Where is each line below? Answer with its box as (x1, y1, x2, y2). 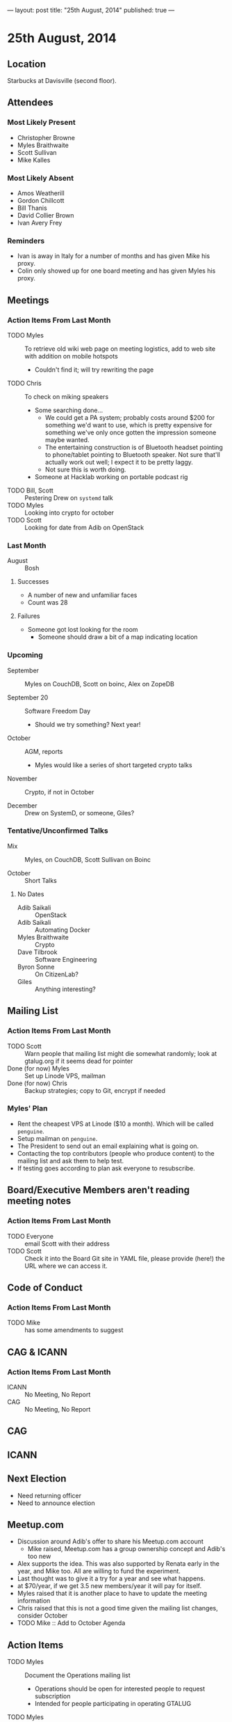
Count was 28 (27, 598, 68, 607)
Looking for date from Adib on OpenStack (24, 523, 144, 531)
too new (27, 1552, 51, 1561)
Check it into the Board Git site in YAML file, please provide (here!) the (24, 1254, 225, 1262)
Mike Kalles (17, 156, 51, 164)
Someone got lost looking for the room (27, 626, 138, 634)
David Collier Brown (17, 211, 74, 219)
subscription (34, 1692, 71, 1700)
